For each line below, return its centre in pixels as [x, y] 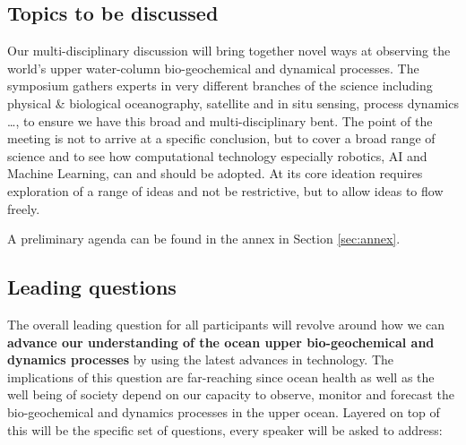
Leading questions [92, 287]
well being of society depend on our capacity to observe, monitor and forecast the [231, 394]
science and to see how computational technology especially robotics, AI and [217, 155]
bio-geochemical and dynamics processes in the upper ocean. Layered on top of [224, 411]
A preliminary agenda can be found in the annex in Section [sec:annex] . [204, 239]
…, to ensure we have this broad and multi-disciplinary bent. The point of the [220, 120]
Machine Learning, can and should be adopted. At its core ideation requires [215, 173]
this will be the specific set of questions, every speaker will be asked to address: [225, 429]
